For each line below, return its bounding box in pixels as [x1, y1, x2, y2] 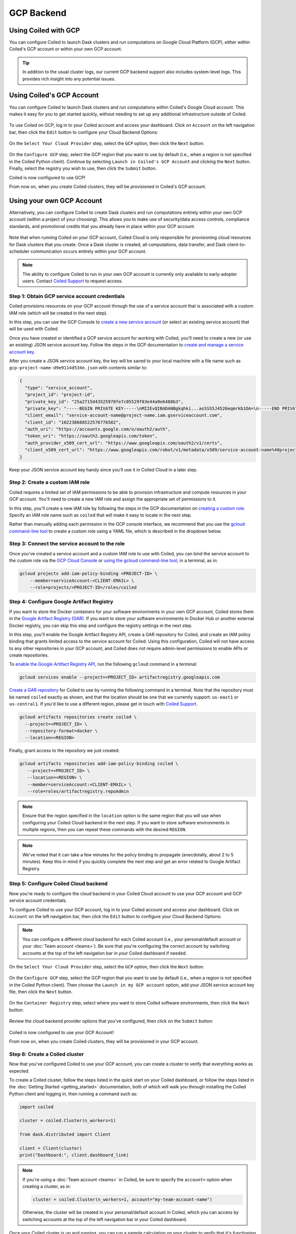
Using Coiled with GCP [9, 26, 80, 35]
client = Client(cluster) [19, 1146, 82, 1151]
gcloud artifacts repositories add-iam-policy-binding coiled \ [19, 761, 179, 767]
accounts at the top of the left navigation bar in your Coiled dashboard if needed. [22, 950, 187, 956]
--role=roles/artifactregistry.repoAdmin [27, 788, 129, 794]
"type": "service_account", [25, 385, 93, 390]
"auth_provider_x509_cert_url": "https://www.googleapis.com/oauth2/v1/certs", [25, 440, 223, 446]
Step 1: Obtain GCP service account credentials [9, 293, 125, 300]
